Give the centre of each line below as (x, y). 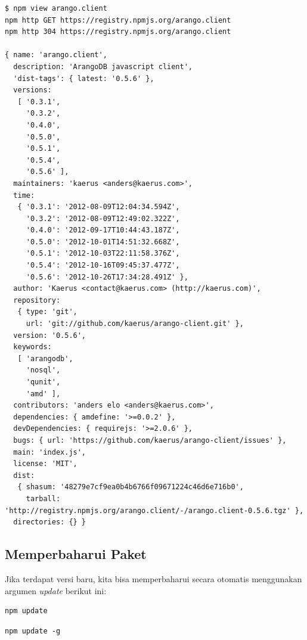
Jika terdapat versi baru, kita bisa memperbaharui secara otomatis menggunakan (153, 578)
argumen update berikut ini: (56, 590)
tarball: (43, 498)
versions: (32, 90)
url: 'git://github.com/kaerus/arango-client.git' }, (135, 324)
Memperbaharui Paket (76, 554)
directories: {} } (50, 522)
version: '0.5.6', (50, 335)
